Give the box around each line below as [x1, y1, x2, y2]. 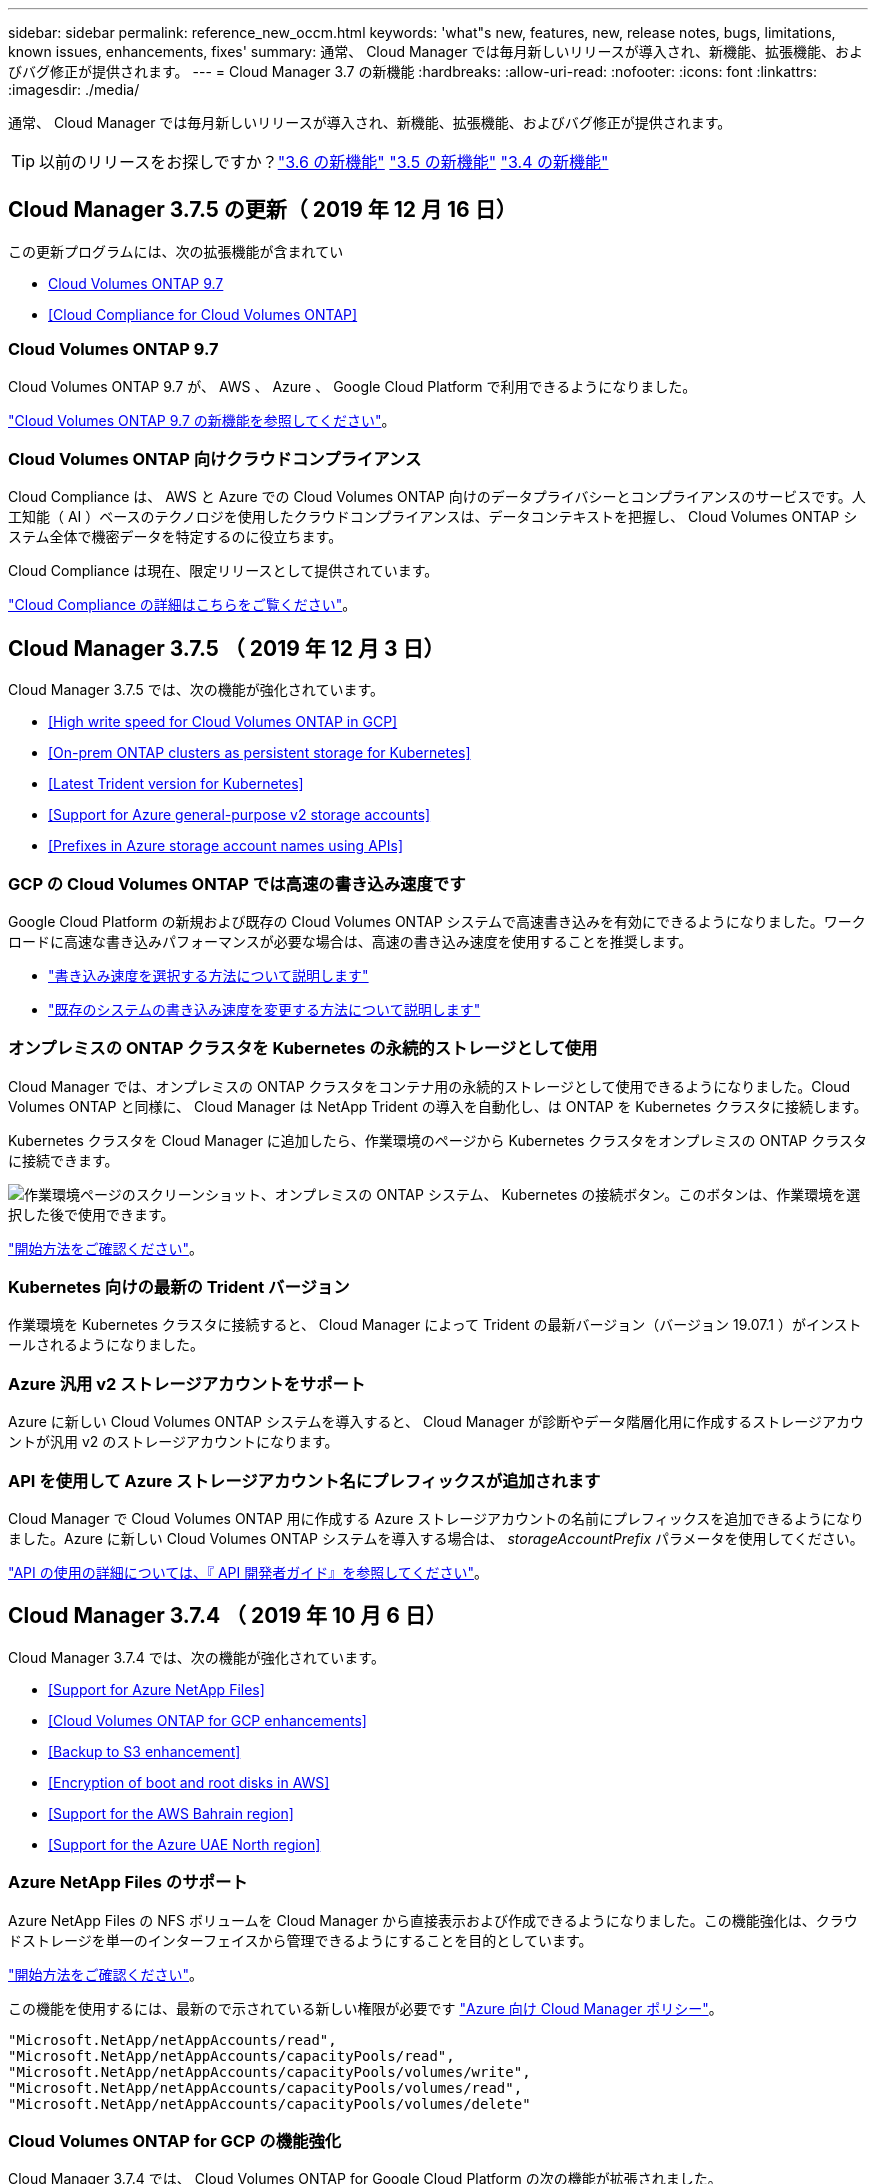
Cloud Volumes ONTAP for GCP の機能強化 [8, 2130, 342, 2151]
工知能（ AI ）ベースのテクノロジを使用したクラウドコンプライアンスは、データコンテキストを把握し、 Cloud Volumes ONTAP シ [8, 508, 858, 526]
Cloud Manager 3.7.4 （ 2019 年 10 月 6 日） [8, 1603, 447, 1629]
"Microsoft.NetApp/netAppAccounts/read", [8, 2031, 337, 2048]
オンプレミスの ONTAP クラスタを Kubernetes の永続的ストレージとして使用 [8, 1038, 598, 1059]
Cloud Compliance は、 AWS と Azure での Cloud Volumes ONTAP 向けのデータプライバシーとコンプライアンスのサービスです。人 [8, 488, 866, 506]
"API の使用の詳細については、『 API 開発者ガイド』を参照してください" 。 [8, 1563, 488, 1581]
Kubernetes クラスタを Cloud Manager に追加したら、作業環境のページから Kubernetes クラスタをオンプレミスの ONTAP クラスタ [8, 1131, 867, 1149]
